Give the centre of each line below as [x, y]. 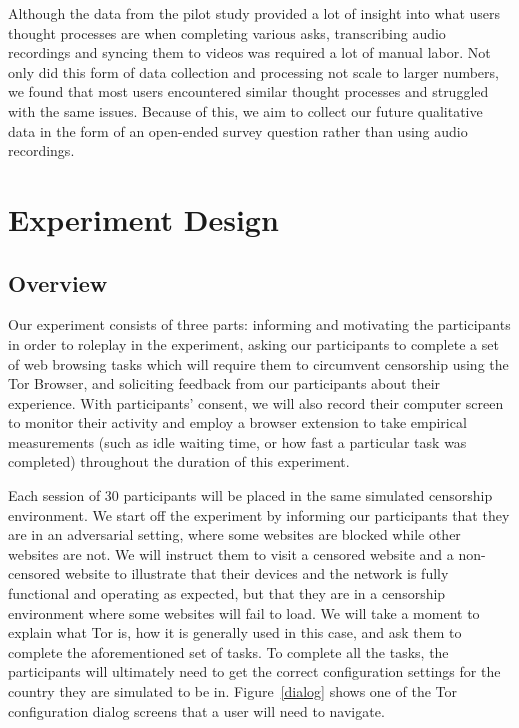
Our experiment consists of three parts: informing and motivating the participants [259, 324]
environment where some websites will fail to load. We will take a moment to [244, 612]
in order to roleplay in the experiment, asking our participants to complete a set [253, 343]
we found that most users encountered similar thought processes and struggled [248, 91]
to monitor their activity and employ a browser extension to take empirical [237, 422]
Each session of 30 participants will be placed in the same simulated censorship [250, 495]
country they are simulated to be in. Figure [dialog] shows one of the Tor [232, 691]
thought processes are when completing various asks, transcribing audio [227, 32]
